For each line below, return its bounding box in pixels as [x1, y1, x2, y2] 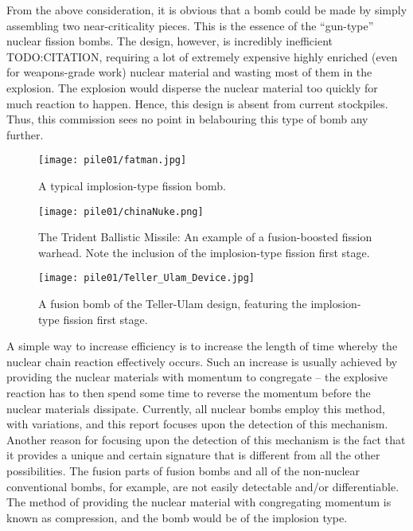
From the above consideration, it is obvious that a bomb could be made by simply [6, 2, 407, 18]
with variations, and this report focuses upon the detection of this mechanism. [6, 416, 388, 432]
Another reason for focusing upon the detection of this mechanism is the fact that [6, 431, 406, 447]
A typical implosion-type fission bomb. [38, 178, 226, 193]
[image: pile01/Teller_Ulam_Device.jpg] [38, 272, 255, 284]
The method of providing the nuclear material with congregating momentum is [6, 494, 392, 510]
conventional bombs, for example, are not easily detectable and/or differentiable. [6, 478, 399, 494]
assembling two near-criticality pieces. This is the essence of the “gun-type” [6, 17, 374, 33]
